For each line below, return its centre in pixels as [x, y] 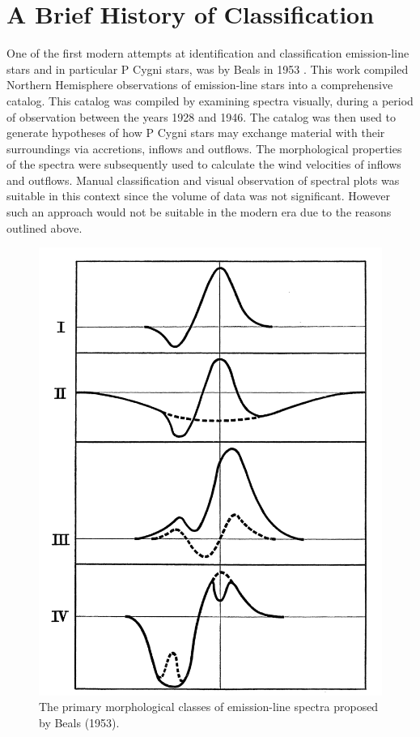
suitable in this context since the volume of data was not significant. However [199, 196]
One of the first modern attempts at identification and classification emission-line [208, 53]
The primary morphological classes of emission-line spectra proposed [209, 707]
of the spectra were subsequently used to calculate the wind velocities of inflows [204, 164]
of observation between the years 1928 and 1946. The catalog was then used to [201, 116]
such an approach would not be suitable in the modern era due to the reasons [199, 212]
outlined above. [45, 227]
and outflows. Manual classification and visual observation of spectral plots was [203, 180]
